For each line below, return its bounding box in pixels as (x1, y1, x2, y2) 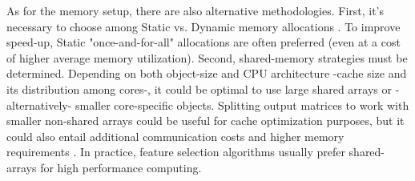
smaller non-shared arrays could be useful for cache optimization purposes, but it (6, 112, 405, 129)
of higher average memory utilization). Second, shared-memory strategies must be (6, 49, 408, 66)
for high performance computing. (40, 159, 202, 175)
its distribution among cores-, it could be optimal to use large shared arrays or (6, 80, 393, 97)
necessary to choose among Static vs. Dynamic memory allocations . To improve (6, 18, 401, 34)
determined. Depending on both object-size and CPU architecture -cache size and (6, 65, 407, 82)
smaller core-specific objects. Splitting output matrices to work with (75, 96, 409, 113)
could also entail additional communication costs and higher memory (6, 127, 344, 144)
